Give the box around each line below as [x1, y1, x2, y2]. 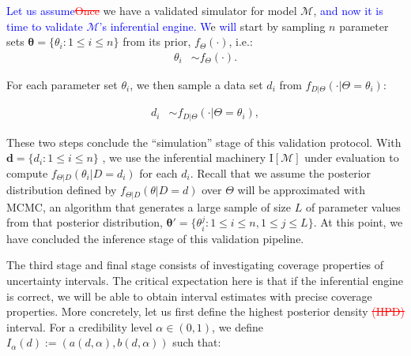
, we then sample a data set [130, 76, 263, 92]
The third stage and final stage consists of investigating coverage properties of [6, 257, 384, 273]
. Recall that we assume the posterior [190, 164, 371, 181]
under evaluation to [304, 149, 399, 166]
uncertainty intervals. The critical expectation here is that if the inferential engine [6, 272, 404, 289]
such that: [172, 334, 221, 350]
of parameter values [305, 198, 401, 215]
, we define [212, 318, 264, 335]
